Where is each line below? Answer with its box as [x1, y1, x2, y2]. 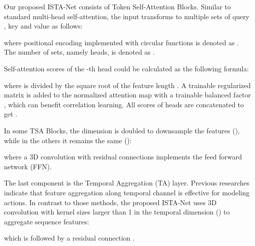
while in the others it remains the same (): [4, 135, 132, 145]
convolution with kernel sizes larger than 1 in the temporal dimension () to [4, 207, 230, 217]
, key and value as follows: [4, 21, 83, 31]
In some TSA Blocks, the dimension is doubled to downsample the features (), [4, 125, 240, 135]
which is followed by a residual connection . [4, 233, 135, 243]
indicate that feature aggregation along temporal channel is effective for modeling [4, 187, 250, 197]
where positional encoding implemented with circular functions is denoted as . [4, 37, 239, 47]
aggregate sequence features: [4, 216, 89, 226]
